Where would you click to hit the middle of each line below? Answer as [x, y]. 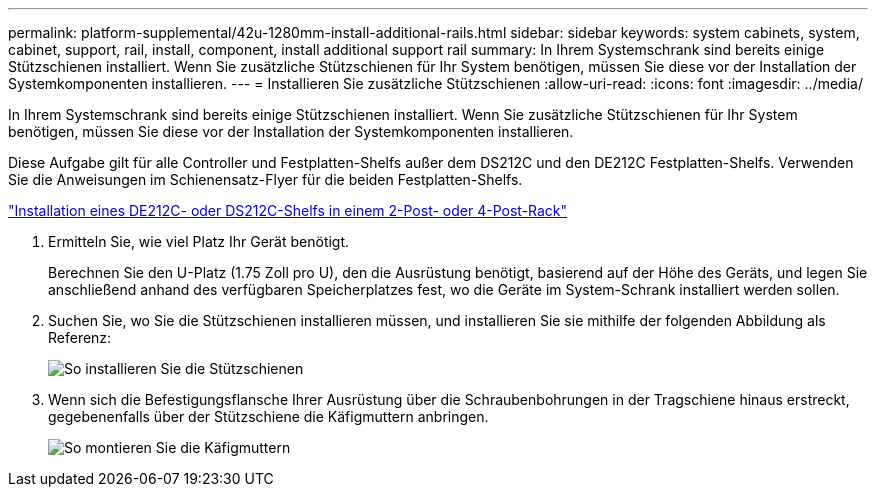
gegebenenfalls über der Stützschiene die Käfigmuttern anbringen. [268, 416]
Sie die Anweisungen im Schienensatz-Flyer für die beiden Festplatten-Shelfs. [265, 179]
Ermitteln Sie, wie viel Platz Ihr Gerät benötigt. [199, 241]
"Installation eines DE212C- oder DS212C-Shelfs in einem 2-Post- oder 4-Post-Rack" [288, 210]
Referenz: [80, 337]
